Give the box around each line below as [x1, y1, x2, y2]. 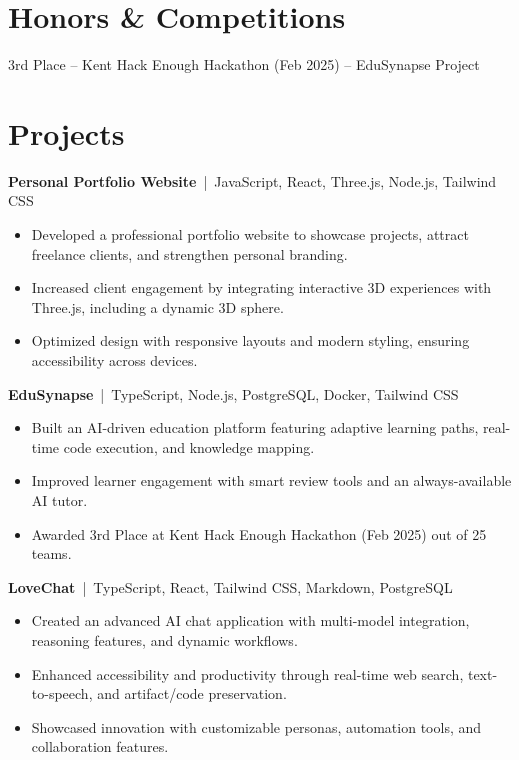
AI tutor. [31, 489, 88, 510]
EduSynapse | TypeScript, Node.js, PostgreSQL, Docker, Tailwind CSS [8, 383, 459, 404]
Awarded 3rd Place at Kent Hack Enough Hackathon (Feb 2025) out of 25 [31, 523, 487, 544]
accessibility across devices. [31, 350, 198, 370]
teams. [31, 543, 72, 564]
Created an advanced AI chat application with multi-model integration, [31, 610, 470, 631]
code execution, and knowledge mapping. [63, 436, 315, 457]
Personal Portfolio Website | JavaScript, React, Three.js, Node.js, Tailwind [8, 170, 497, 191]
